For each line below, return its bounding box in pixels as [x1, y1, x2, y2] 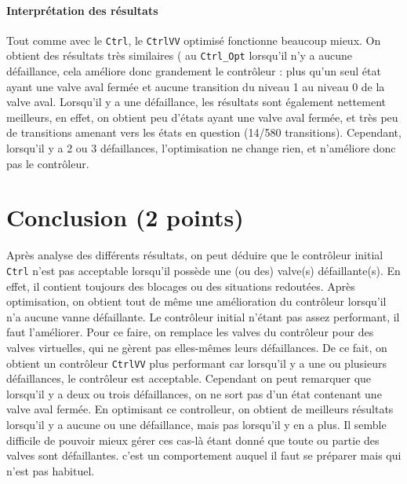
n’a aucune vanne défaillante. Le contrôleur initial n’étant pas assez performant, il [6, 308, 400, 324]
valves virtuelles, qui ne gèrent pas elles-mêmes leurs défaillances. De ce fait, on [6, 339, 387, 356]
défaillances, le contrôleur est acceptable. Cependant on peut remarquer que [6, 370, 372, 387]
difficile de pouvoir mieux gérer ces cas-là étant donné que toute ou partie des [6, 431, 380, 448]
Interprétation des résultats [6, 2, 158, 18]
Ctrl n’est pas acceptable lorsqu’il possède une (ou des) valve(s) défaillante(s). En [6, 262, 401, 278]
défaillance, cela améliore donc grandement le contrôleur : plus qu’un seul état [6, 63, 381, 79]
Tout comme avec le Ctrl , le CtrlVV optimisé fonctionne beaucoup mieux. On [6, 31, 381, 48]
